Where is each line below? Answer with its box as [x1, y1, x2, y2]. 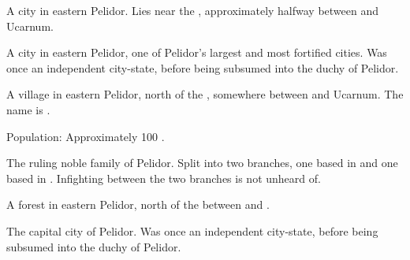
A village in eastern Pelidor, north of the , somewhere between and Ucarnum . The [6, 86, 404, 102]
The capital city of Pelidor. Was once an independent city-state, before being [6, 222, 378, 239]
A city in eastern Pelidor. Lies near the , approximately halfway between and [6, 2, 379, 18]
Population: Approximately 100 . [6, 128, 165, 144]
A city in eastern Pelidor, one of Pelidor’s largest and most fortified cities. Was [6, 44, 387, 61]
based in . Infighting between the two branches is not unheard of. [6, 169, 321, 186]
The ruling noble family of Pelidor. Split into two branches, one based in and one [6, 154, 398, 171]
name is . [6, 101, 50, 117]
